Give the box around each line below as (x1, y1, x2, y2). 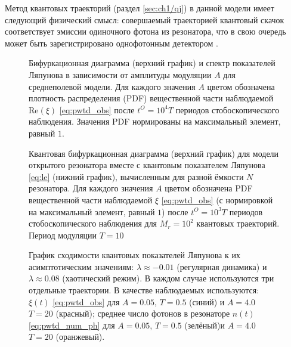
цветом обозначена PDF (165, 182, 253, 194)
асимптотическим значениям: (29, 260, 134, 272)
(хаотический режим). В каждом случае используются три (62, 272, 274, 284)
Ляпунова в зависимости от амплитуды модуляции (29, 68, 212, 80)
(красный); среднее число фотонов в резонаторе (55, 307, 230, 320)
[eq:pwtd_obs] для (52, 295, 120, 308)
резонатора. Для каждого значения (29, 182, 153, 194)
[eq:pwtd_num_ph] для (29, 318, 115, 331)
